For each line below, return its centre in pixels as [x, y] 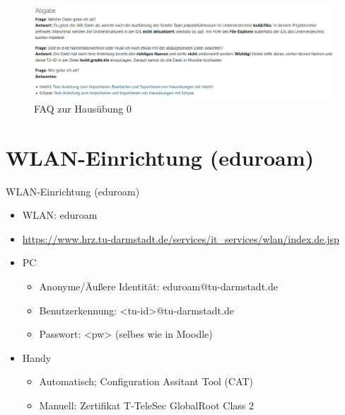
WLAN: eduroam [60, 215]
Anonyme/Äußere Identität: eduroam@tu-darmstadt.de [158, 286]
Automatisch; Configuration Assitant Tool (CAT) [146, 381]
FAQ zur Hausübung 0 [83, 108]
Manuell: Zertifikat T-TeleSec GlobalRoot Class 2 [147, 405]
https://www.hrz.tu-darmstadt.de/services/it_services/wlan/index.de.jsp [181, 238]
